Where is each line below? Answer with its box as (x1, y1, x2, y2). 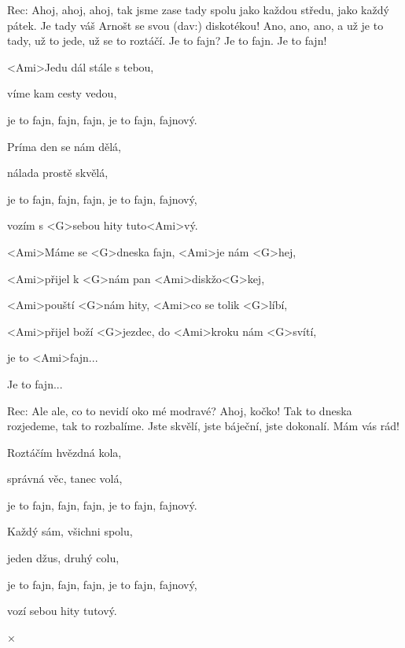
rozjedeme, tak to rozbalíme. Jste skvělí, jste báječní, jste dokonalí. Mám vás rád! (7, 418, 399, 434)
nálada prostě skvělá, (7, 164, 109, 181)
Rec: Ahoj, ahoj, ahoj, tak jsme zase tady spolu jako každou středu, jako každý (7, 2, 389, 17)
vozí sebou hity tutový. (7, 602, 117, 619)
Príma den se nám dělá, (7, 138, 121, 154)
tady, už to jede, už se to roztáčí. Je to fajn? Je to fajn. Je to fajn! (7, 32, 327, 49)
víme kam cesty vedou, (7, 85, 117, 101)
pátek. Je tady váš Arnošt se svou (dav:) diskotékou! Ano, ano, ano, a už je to (7, 17, 384, 33)
